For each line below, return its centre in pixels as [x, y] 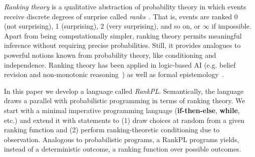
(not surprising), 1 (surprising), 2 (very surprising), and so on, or [102, 26]
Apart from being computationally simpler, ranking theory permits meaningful [123, 35]
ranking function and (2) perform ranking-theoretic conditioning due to [112, 130]
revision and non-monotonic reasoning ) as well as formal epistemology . [114, 74]
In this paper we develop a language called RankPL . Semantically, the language [124, 91]
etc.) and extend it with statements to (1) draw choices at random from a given [124, 120]
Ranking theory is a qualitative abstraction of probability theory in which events [125, 6]
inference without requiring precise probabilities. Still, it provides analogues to [122, 45]
